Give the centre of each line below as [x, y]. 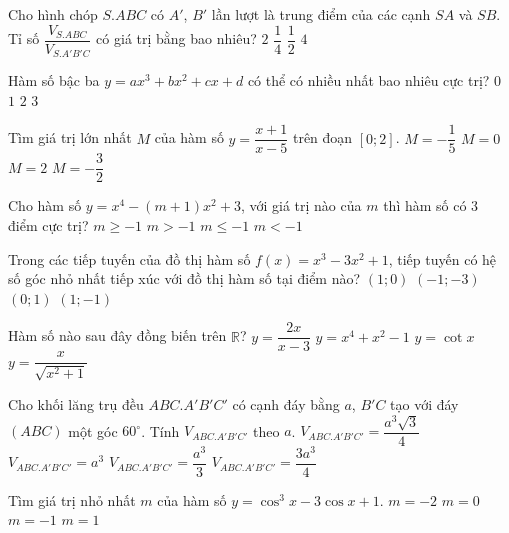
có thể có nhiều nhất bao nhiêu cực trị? [368, 80]
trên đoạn [322, 137]
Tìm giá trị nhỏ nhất [72, 499]
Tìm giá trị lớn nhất [70, 137]
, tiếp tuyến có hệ [442, 258]
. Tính [160, 430]
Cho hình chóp [53, 14]
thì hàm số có [425, 205]
